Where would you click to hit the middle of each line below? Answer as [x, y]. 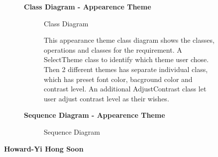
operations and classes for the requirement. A [113, 49]
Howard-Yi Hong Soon [44, 148]
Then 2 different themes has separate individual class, [126, 69]
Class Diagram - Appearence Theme [88, 6]
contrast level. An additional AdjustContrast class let [125, 89]
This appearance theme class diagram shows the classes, [129, 40]
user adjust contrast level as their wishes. [107, 98]
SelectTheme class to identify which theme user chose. [126, 59]
